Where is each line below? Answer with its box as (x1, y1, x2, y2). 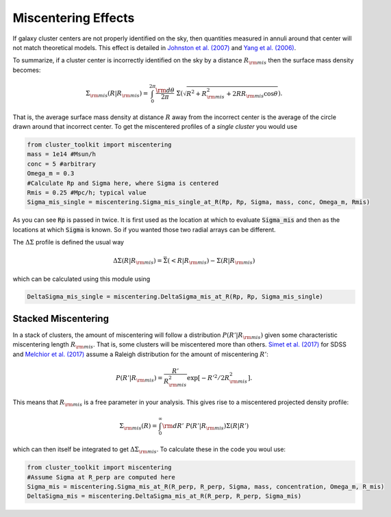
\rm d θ (155, 86, 175, 94)
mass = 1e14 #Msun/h (27, 151, 96, 158)
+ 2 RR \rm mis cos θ (226, 90, 279, 99)
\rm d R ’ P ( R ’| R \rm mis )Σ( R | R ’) (162, 422, 249, 431)
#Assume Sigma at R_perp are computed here (27, 473, 176, 481)
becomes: (12, 66, 41, 74)
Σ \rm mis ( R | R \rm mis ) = (86, 89, 149, 99)
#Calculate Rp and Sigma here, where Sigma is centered (27, 179, 219, 187)
